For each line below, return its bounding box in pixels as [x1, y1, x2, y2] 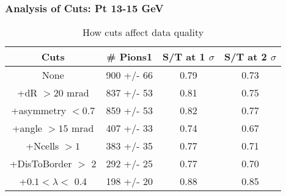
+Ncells [26, 139, 59, 153]
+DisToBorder [10, 156, 72, 171]
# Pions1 [106, 49, 153, 64]
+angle [12, 121, 42, 136]
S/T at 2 [224, 49, 267, 64]
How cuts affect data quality [82, 25, 204, 40]
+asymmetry [11, 103, 67, 118]
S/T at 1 [162, 49, 205, 64]
